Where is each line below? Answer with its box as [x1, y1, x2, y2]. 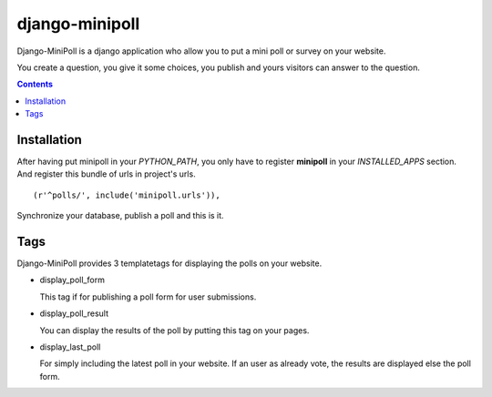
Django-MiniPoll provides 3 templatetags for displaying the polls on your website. [16, 258, 323, 269]
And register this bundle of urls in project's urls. [16, 168, 196, 179]
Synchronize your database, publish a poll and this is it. [16, 210, 224, 221]
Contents [16, 78, 54, 90]
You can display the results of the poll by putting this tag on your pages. [39, 324, 310, 336]
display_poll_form [39, 274, 105, 286]
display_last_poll [39, 341, 101, 352]
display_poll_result [39, 308, 109, 319]
